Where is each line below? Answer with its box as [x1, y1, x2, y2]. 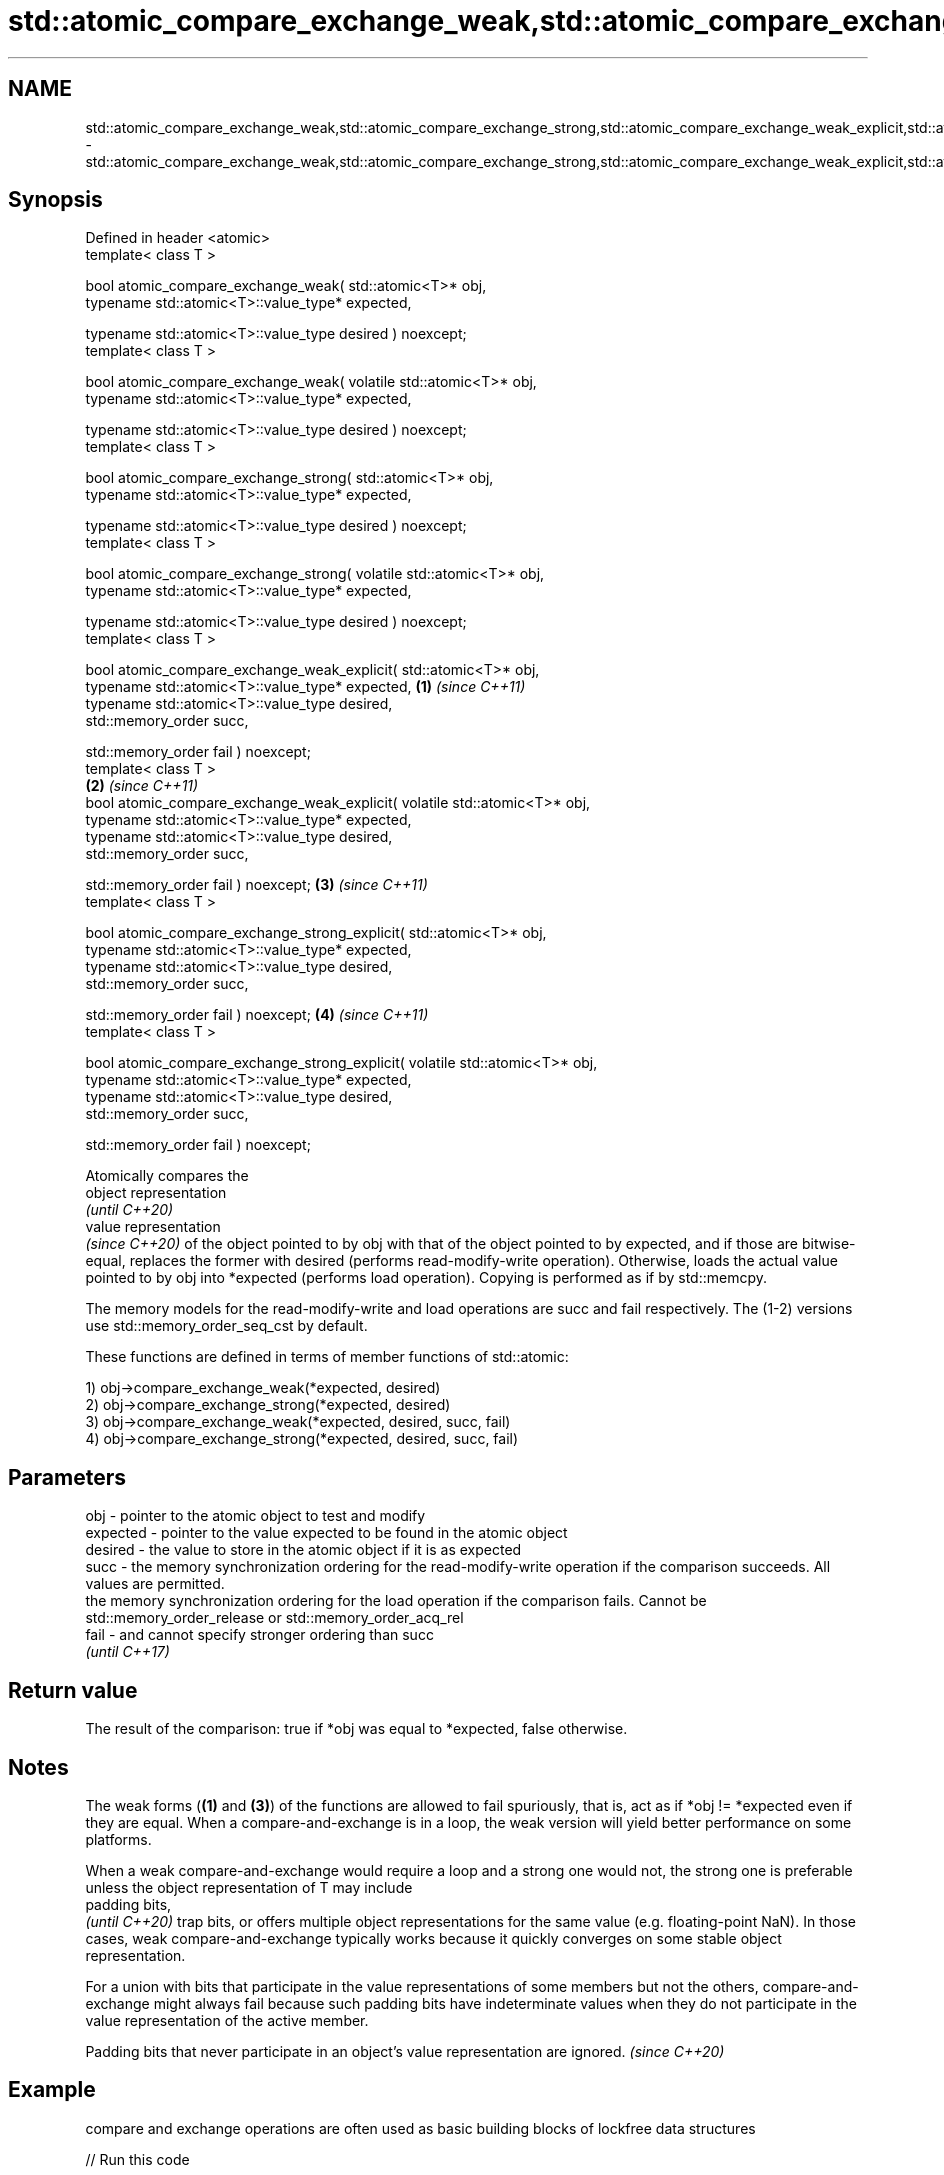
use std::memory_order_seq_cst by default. [85, 1317, 368, 1335]
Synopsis [8, 187, 103, 213]
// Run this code [85, 2150, 190, 2168]
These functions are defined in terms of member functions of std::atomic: [85, 1348, 569, 1366]
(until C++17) [85, 1643, 170, 1661]
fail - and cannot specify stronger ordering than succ [85, 1626, 434, 1644]
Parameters [8, 1464, 126, 1490]
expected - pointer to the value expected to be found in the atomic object [85, 1524, 568, 1542]
